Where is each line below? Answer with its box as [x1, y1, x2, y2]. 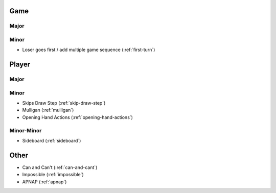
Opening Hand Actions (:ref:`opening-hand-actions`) [22, 114, 133, 120]
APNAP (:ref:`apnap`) [22, 179, 67, 185]
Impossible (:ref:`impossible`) [22, 172, 84, 178]
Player [9, 60, 31, 69]
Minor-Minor [9, 127, 42, 134]
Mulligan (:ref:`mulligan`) [22, 107, 74, 113]
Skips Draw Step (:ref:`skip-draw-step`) [22, 100, 106, 106]
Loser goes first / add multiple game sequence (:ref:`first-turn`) [22, 46, 155, 53]
